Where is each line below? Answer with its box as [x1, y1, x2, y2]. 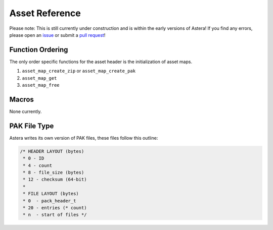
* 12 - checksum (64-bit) [23, 177, 87, 183]
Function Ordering [9, 45, 68, 54]
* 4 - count [23, 162, 53, 168]
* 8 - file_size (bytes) [23, 169, 84, 175]
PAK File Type [9, 122, 54, 130]
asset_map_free [22, 82, 60, 88]
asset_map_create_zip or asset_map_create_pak [22, 68, 136, 74]
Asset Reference [9, 8, 81, 19]
